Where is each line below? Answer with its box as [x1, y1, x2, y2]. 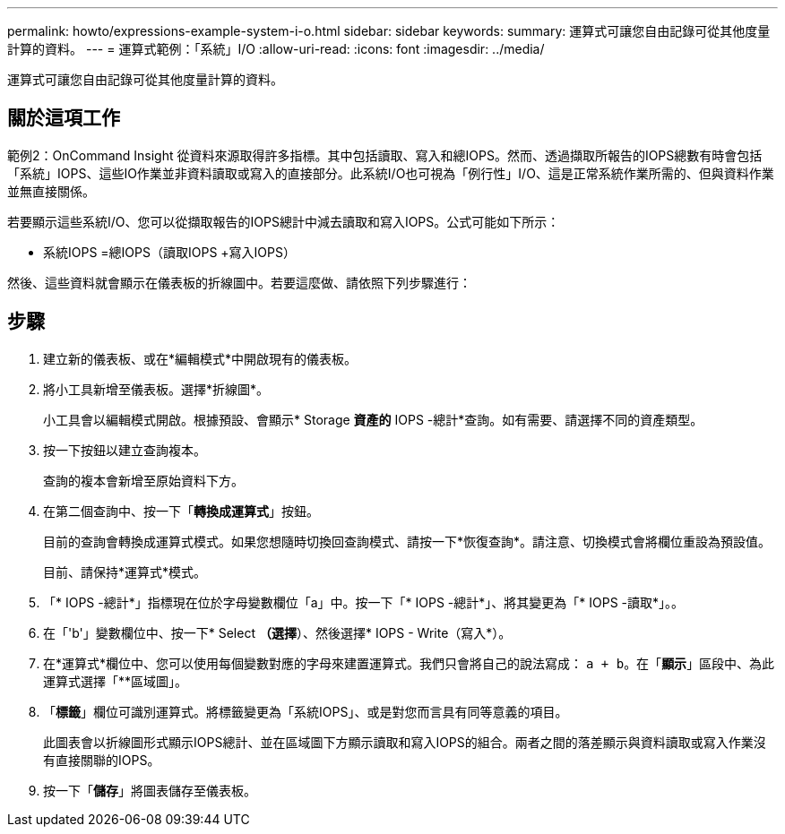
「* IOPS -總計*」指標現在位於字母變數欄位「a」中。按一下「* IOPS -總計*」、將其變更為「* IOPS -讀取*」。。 [43, 594, 685, 610]
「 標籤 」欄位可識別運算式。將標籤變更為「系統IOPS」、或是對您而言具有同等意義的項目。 [43, 703, 568, 719]
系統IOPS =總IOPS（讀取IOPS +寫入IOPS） [43, 244, 296, 260]
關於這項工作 [7, 107, 120, 130]
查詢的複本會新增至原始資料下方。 [43, 472, 244, 488]
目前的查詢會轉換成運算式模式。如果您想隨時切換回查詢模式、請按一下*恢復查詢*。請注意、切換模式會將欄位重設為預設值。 [43, 533, 772, 549]
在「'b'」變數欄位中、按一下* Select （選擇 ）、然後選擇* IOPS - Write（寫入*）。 [43, 624, 512, 641]
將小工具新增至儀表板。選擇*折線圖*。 [43, 381, 270, 397]
